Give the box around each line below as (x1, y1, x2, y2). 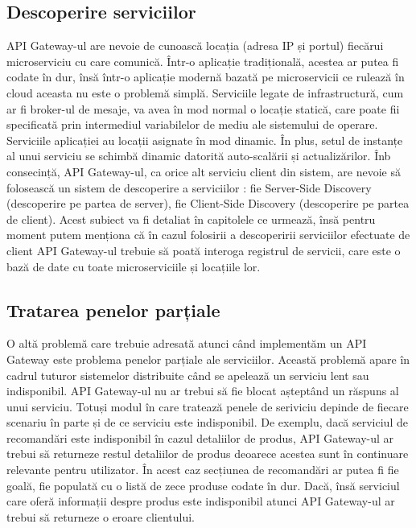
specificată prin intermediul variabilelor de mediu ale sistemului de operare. (6, 116, 378, 133)
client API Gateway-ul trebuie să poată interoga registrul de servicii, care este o (6, 241, 401, 258)
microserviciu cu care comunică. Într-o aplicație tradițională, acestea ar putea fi (6, 52, 399, 69)
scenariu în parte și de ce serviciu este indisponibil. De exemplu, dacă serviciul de (6, 414, 408, 431)
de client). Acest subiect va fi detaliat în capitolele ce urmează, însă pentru (6, 210, 376, 227)
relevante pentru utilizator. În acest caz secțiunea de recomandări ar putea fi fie (6, 461, 399, 478)
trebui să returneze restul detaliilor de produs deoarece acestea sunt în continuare (6, 445, 409, 462)
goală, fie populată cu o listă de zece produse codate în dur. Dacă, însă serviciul (6, 476, 400, 493)
